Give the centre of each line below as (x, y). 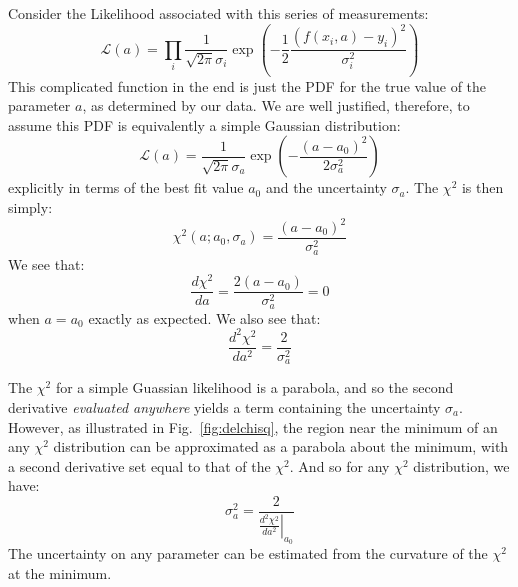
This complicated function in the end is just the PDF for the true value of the (247, 85)
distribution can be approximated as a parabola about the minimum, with (281, 446)
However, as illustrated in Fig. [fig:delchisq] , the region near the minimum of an (253, 426)
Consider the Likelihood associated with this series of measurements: (218, 13)
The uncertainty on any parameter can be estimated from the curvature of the (248, 552)
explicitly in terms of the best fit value (126, 187)
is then (482, 187)
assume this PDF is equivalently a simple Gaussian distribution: (204, 124)
